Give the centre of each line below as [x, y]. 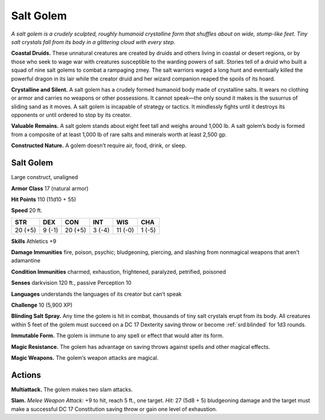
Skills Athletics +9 [34, 241]
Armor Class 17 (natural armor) [50, 188]
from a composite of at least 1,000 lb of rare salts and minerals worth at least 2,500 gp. [119, 134]
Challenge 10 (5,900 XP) [42, 305]
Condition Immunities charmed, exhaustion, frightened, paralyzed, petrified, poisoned [119, 272]
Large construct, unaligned [45, 177]
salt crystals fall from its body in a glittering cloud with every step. [93, 42]
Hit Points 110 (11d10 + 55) [44, 199]
